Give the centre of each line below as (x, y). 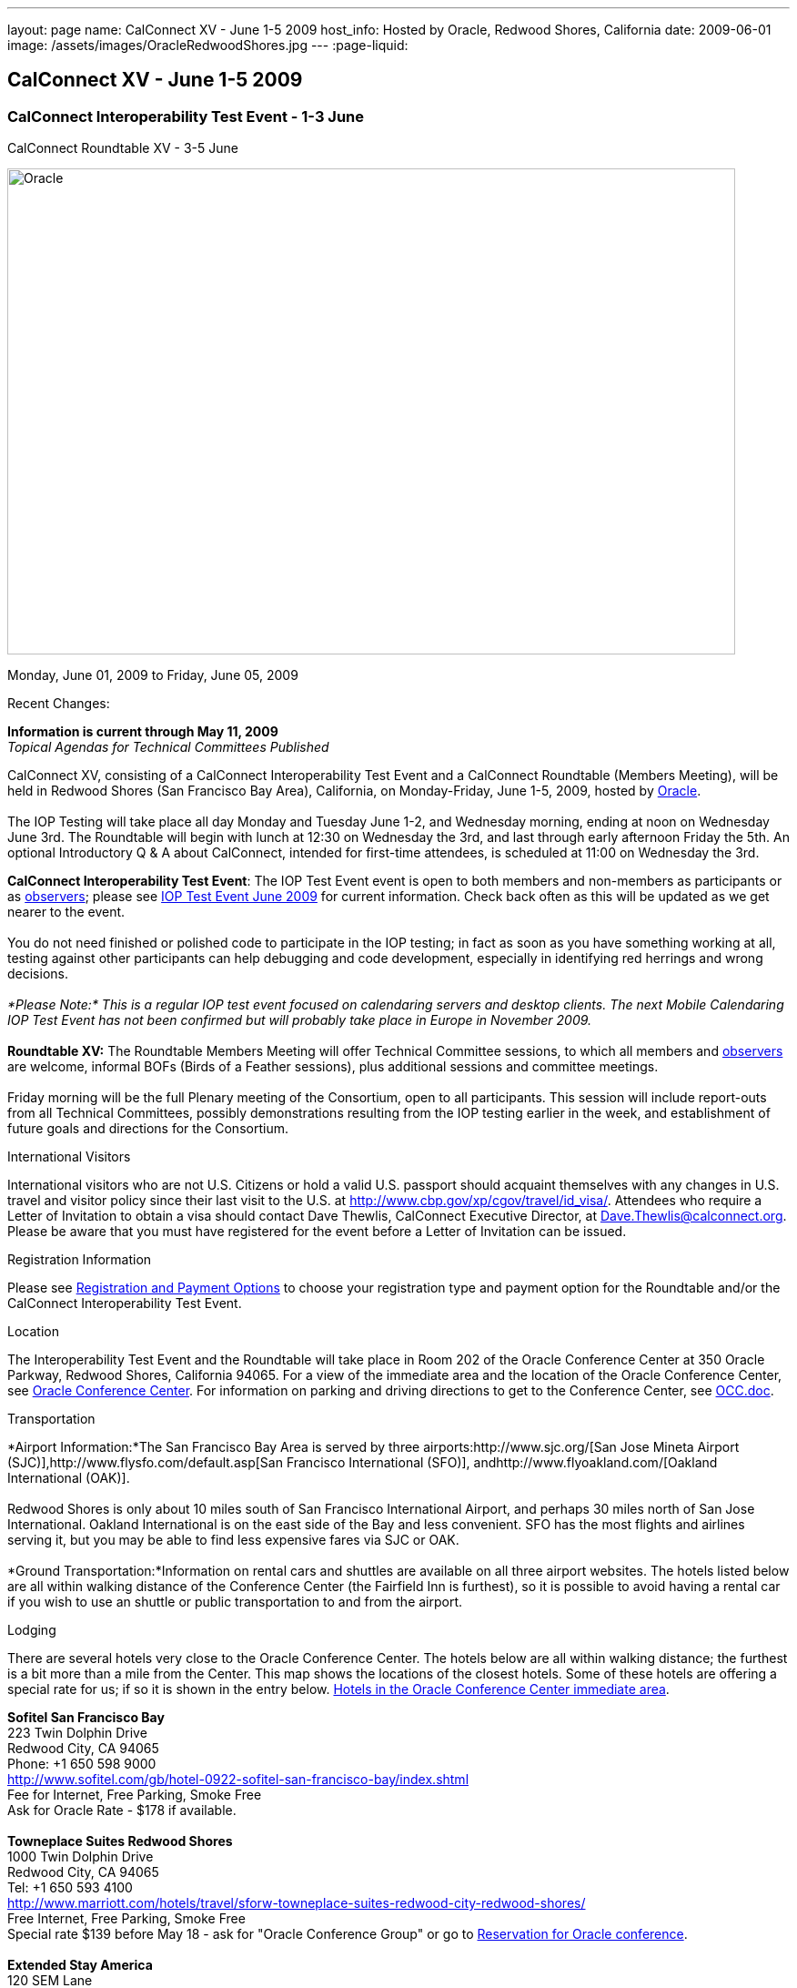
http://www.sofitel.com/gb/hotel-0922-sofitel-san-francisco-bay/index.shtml (238, 1780)
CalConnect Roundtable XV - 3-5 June (123, 148)
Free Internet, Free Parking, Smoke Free (126, 1919)
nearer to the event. (66, 912)
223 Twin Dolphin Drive (77, 1733)
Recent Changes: (59, 704)
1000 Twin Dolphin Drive (81, 1857)
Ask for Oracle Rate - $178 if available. (122, 1810)
